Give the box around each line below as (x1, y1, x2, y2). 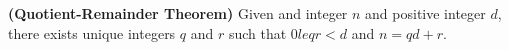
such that (228, 22, 287, 43)
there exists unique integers (8, 22, 176, 43)
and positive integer (365, 3, 486, 23)
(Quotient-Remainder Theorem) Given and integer (8, 3, 348, 23)
